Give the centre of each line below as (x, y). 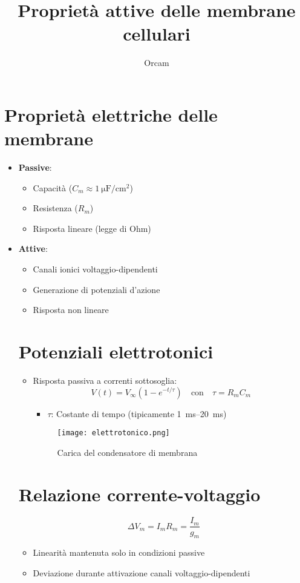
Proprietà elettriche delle (111, 114)
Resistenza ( (55, 208)
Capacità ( (53, 187)
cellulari (157, 34)
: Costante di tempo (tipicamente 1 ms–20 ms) (139, 413)
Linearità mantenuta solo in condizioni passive (119, 552)
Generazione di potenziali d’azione (96, 289)
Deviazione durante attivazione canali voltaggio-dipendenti (142, 572)
